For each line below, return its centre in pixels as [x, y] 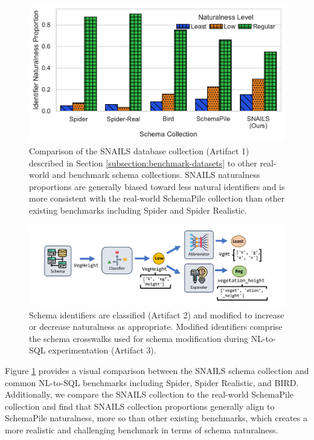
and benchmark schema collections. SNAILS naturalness [156, 175]
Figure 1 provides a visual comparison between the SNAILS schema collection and [157, 370]
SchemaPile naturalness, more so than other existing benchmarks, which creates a [156, 418]
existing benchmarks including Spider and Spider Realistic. [138, 210]
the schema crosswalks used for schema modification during [139, 338]
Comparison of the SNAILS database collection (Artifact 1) [139, 150]
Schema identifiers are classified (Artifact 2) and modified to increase [157, 314]
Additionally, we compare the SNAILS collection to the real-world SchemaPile [149, 394]
